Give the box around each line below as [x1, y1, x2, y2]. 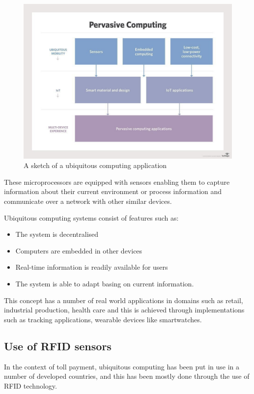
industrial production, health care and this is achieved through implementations [4, 305, 245, 315]
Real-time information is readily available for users [15, 262, 168, 272]
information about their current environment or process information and [4, 186, 222, 197]
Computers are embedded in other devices [15, 245, 142, 255]
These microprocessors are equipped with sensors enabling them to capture [4, 176, 230, 187]
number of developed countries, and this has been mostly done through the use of [4, 371, 250, 381]
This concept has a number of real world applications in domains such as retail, [4, 295, 243, 305]
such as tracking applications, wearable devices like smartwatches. [4, 314, 202, 324]
